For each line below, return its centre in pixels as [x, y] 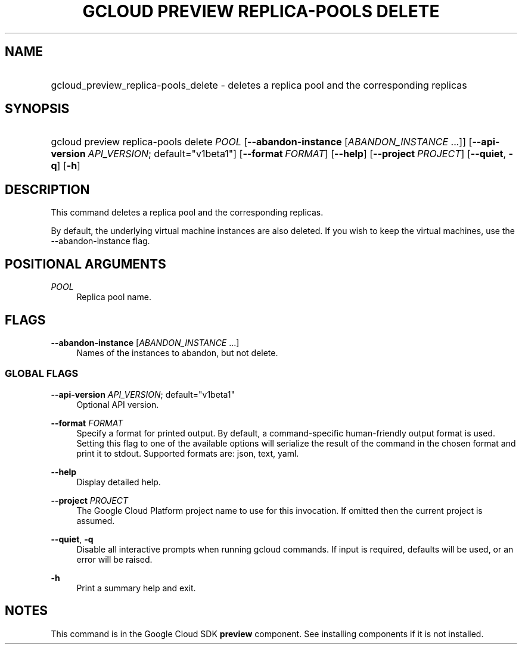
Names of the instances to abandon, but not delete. [177, 352]
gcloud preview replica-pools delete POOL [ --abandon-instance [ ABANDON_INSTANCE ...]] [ [262, 142]
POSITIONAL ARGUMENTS [86, 264]
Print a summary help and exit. [136, 588]
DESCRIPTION [47, 189]
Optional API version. [118, 404]
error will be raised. [114, 559]
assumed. [96, 520]
